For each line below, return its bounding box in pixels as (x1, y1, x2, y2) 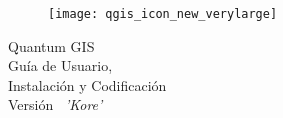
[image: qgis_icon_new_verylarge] (48, 7, 278, 21)
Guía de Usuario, (8, 55, 113, 76)
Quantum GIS (8, 35, 95, 56)
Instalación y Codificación (8, 74, 167, 95)
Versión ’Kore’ (8, 94, 103, 115)
